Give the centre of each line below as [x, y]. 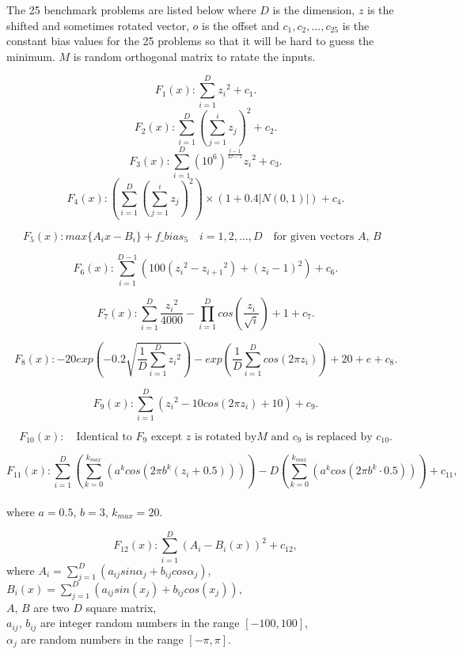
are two [51, 607]
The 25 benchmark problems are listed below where [131, 10]
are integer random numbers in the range [140, 623]
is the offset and [241, 25]
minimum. [31, 56]
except [167, 437]
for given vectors [314, 236]
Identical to [104, 437]
